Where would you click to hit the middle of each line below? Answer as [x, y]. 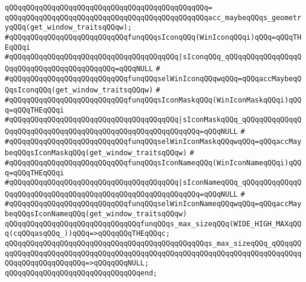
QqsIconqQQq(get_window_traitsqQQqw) [79, 90]
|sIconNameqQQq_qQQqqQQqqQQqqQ [240, 183]
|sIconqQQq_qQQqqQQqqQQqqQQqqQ [240, 57]
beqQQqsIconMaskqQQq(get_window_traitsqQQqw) [96, 153]
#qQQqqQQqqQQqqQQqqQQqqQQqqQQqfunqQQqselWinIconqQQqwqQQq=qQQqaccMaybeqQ [153, 78]
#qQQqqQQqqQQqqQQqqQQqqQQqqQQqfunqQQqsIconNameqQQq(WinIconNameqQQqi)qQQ [153, 163]
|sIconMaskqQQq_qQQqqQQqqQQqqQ [240, 120]
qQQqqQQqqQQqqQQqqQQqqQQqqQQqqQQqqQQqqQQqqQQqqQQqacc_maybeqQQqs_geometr [153, 17]
